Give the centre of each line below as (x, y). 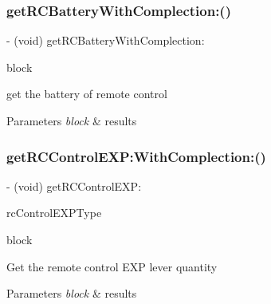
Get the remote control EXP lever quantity (112, 266)
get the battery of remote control (87, 94)
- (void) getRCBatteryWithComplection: (106, 40)
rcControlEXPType (54, 213)
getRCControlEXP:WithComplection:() (136, 156)
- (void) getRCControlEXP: (74, 186)
